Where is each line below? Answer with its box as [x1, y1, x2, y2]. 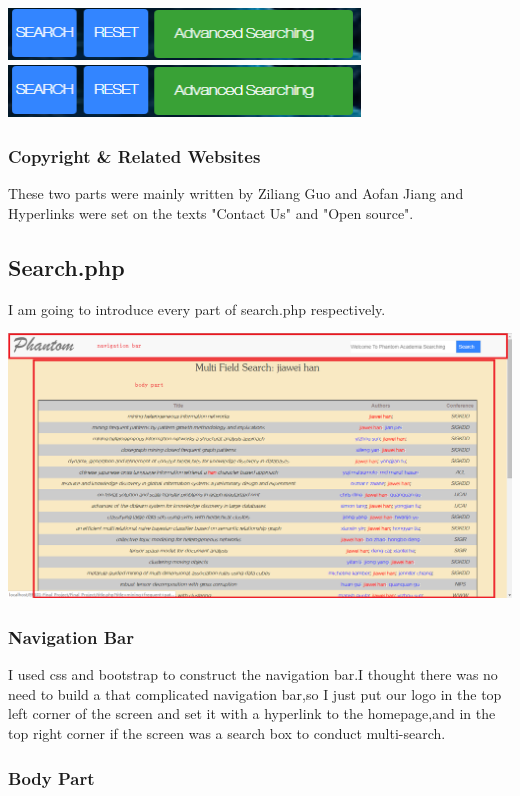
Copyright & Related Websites [8, 143, 261, 168]
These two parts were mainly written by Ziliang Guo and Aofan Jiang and [8, 183, 464, 204]
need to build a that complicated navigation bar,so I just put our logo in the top [8, 683, 502, 704]
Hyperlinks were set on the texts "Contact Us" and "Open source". [8, 202, 414, 223]
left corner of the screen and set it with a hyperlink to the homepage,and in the [8, 703, 496, 724]
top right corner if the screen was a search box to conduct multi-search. [8, 723, 446, 744]
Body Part [8, 765, 95, 790]
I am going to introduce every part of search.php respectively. [8, 298, 386, 319]
